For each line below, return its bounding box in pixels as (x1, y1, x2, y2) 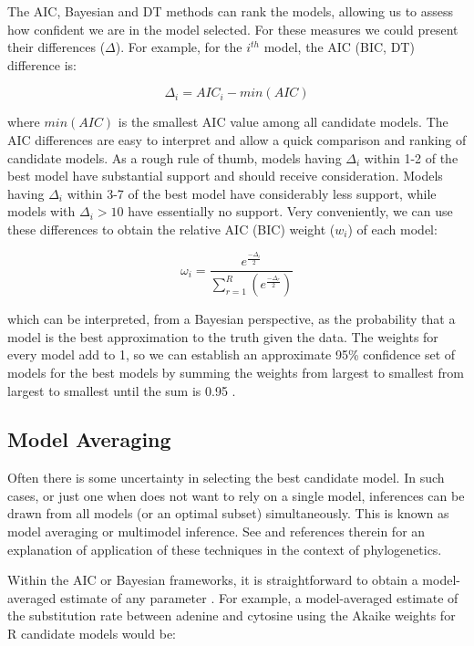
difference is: (7, 55, 77, 74)
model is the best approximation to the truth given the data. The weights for (7, 327, 438, 346)
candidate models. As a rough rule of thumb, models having (7, 148, 342, 167)
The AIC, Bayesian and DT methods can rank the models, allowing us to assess (7, 2, 454, 20)
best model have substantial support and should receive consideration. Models (7, 166, 443, 185)
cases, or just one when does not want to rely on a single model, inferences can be (7, 485, 465, 505)
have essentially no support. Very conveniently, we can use (128, 202, 453, 221)
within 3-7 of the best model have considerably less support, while (67, 183, 437, 203)
